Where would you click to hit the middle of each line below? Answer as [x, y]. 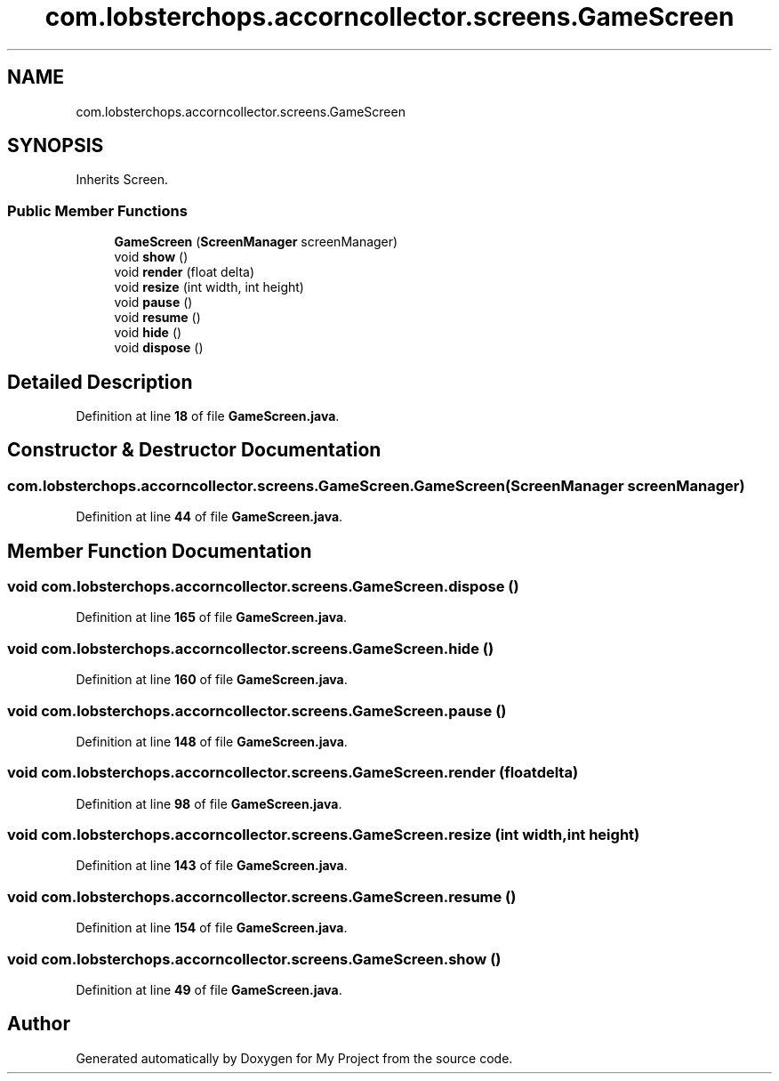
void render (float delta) [185, 272]
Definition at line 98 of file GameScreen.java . [209, 803]
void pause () [153, 303]
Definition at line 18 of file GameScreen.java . [208, 416]
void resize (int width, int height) [209, 287]
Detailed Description [100, 382]
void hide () [148, 333]
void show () [151, 257]
